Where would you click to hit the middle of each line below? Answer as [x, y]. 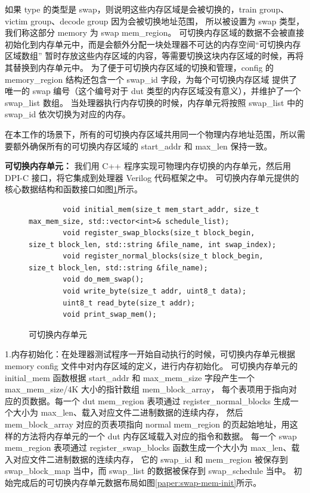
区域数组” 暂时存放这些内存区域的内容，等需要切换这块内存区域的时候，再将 [154, 56]
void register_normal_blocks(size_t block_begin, [163, 256]
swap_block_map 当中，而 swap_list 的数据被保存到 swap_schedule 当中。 [148, 471]
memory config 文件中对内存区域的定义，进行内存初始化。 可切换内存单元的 [151, 366]
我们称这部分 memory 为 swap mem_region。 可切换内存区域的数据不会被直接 [155, 32]
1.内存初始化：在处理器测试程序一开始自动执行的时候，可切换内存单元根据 [150, 354]
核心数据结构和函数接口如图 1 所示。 [74, 189]
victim [16, 21]
